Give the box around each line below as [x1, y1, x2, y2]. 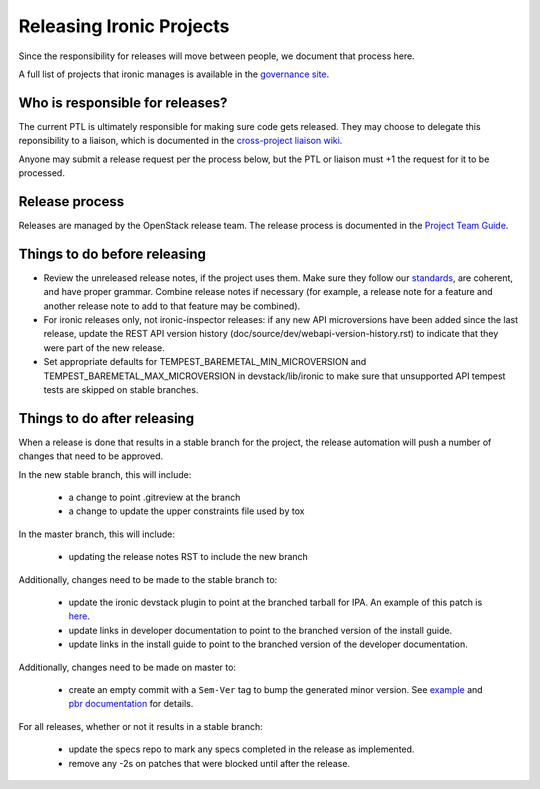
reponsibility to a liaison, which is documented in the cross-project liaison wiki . [18, 135, 343, 147]
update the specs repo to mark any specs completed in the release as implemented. [68, 743, 415, 755]
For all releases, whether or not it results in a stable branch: [18, 720, 264, 732]
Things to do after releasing [18, 410, 195, 427]
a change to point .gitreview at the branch [68, 491, 241, 504]
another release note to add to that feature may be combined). [43, 300, 301, 312]
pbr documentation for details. [68, 698, 194, 710]
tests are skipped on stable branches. [43, 383, 199, 395]
